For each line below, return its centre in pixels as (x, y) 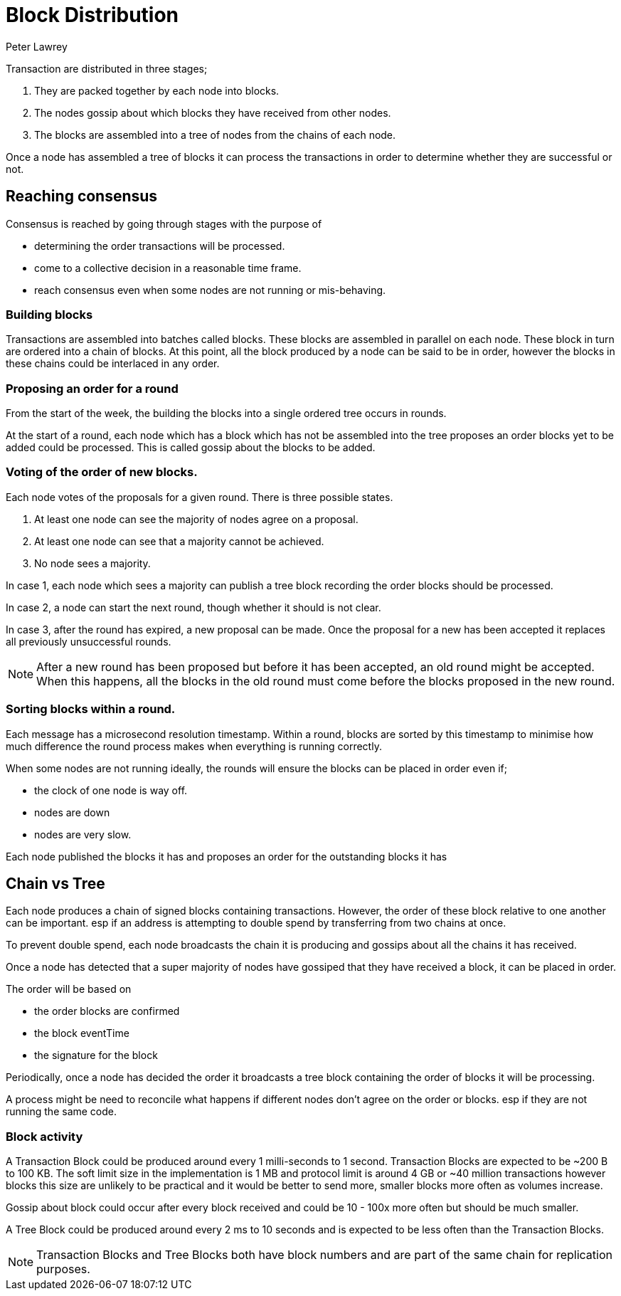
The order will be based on (69, 989)
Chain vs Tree (55, 884)
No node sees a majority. (92, 563)
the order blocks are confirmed (107, 1011)
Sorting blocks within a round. (91, 709)
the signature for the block (96, 1055)
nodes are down (72, 812)
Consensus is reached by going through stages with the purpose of (164, 223)
